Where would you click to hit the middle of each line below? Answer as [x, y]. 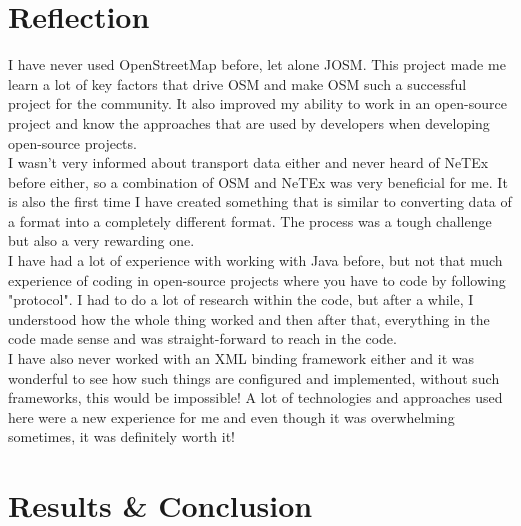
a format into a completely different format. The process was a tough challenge [250, 220]
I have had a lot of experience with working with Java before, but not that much [255, 260]
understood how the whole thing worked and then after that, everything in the [249, 318]
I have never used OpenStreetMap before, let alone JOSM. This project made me [257, 64]
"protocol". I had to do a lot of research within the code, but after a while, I [241, 299]
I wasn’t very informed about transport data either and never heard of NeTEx [248, 162]
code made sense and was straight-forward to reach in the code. [202, 338]
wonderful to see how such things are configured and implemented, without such [254, 377]
